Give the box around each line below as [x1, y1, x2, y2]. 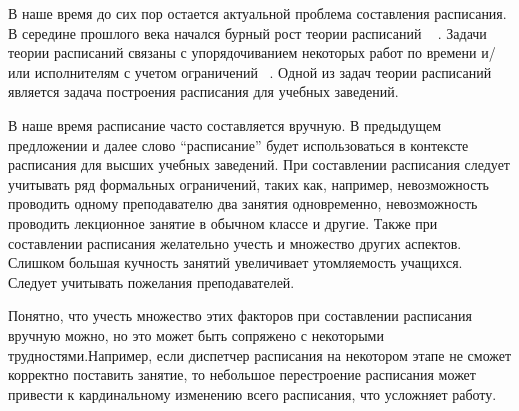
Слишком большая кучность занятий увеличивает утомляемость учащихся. [8, 252, 463, 273]
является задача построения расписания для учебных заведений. [8, 81, 399, 102]
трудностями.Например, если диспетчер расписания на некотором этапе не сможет [8, 344, 512, 365]
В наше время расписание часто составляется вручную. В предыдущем [8, 114, 442, 135]
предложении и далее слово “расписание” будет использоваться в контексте [8, 134, 469, 155]
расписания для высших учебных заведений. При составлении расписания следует [8, 154, 510, 175]
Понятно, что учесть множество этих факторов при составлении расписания [8, 305, 472, 326]
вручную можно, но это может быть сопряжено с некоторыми [8, 324, 384, 345]
